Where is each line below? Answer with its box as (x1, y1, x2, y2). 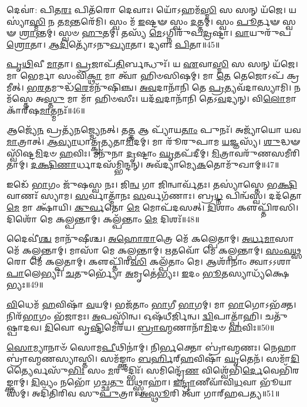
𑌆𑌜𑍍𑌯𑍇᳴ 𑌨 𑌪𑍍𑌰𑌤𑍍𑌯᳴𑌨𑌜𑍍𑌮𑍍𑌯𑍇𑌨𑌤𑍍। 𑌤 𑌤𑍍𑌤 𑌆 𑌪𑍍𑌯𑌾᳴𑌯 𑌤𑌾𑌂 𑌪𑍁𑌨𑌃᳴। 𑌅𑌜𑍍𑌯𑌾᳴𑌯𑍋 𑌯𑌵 (6, 124, 301, 136)
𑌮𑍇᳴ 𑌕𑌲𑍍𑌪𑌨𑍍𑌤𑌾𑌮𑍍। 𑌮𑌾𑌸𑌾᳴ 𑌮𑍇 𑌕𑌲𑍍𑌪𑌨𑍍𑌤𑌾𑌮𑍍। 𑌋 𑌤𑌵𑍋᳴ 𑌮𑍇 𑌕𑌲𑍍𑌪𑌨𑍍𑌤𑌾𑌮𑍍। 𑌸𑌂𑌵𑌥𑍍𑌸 (6, 243, 301, 256)
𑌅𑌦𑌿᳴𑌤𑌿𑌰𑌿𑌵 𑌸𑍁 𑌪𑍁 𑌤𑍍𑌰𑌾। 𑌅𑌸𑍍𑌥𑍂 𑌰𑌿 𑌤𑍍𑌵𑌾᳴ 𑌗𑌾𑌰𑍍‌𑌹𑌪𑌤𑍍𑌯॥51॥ (32, 387, 280, 399)
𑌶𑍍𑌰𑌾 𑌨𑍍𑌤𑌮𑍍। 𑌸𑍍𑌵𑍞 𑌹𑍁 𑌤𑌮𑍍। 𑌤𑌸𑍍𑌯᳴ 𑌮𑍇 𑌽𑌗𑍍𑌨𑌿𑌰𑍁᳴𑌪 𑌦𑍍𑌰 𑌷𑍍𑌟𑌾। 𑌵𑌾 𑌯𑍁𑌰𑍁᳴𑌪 (19, 26, 291, 39)
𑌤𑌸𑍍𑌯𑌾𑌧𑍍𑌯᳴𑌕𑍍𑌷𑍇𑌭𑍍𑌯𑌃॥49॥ (221, 266, 289, 279)
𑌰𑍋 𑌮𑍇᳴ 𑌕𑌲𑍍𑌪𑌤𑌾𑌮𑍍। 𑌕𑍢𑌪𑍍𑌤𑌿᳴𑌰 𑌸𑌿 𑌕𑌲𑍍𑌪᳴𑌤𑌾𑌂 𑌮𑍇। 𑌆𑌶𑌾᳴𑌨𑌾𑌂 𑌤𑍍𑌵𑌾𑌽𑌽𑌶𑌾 (6, 255, 291, 268)
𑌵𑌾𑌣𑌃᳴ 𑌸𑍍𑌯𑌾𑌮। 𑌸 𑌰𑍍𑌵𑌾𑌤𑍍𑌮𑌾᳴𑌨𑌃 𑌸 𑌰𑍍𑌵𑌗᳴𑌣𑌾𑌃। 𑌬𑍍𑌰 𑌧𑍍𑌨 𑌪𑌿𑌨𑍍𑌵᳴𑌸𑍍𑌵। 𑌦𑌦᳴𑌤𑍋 (6, 189, 302, 202)
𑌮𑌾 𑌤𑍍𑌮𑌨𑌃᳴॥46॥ (39, 104, 85, 116)
